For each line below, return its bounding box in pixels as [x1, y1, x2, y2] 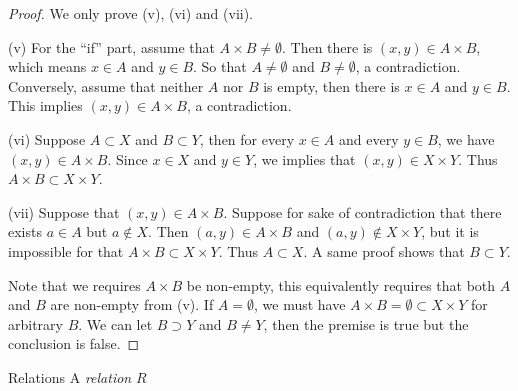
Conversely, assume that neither [8, 75, 204, 96]
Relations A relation [8, 366, 132, 387]
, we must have [254, 294, 346, 315]
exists [8, 221, 42, 242]
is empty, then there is [263, 75, 400, 96]
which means [8, 56, 87, 77]
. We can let [78, 313, 153, 334]
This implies [8, 95, 83, 116]
